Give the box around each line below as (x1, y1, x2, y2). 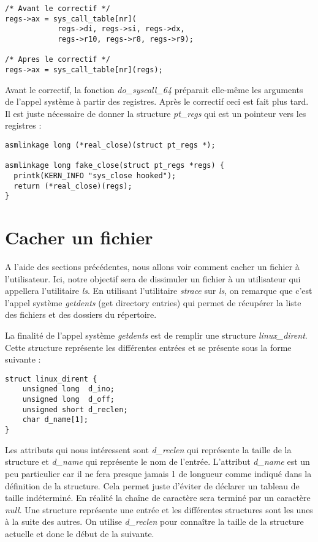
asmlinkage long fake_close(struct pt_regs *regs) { (5, 161, 224, 170)
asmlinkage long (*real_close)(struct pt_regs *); (5, 140, 216, 149)
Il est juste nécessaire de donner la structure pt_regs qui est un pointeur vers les (5, 107, 306, 119)
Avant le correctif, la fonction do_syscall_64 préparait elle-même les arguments (5, 83, 303, 96)
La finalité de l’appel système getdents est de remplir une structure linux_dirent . (5, 329, 308, 341)
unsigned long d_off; (22, 395, 115, 404)
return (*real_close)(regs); (13, 181, 132, 190)
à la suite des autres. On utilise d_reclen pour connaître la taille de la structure (5, 515, 304, 528)
